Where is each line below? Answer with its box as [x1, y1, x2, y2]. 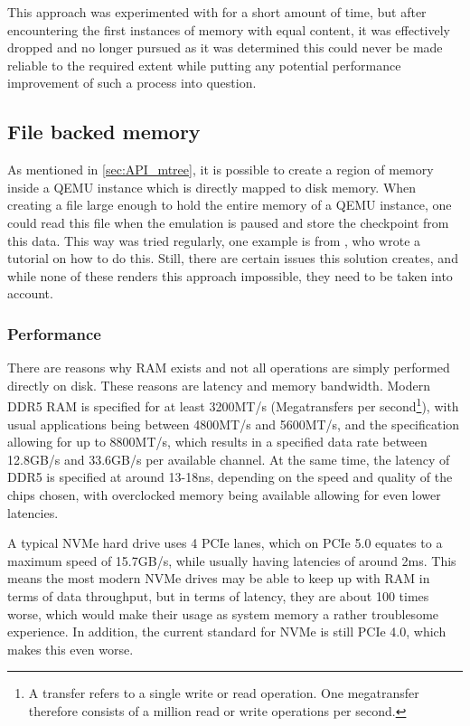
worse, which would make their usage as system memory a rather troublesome [7, 604, 439, 623]
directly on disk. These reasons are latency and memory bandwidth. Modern [7, 375, 430, 394]
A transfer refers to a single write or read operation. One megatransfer [28, 684, 419, 702]
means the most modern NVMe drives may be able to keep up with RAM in [7, 569, 430, 588]
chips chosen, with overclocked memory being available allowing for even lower [7, 485, 441, 504]
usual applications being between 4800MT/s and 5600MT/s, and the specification [7, 414, 460, 433]
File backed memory [7, 118, 201, 146]
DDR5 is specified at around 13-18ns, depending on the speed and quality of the [7, 467, 453, 486]
